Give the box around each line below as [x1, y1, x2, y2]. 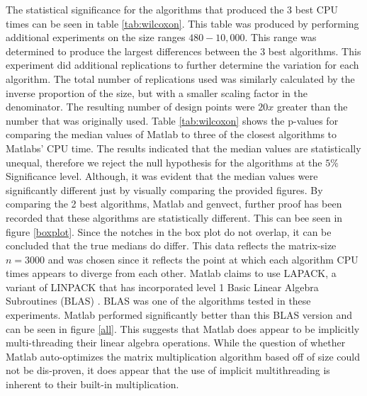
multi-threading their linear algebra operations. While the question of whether [6, 335, 346, 350]
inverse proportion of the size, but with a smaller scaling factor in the [6, 85, 307, 100]
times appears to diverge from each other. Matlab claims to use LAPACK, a [6, 266, 337, 281]
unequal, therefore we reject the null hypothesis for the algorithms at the [6, 154, 322, 169]
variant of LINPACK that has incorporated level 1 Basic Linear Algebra [6, 279, 319, 294]
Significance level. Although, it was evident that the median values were [6, 169, 318, 183]
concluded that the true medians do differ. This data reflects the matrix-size [6, 238, 337, 253]
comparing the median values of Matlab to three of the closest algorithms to [6, 127, 337, 142]
